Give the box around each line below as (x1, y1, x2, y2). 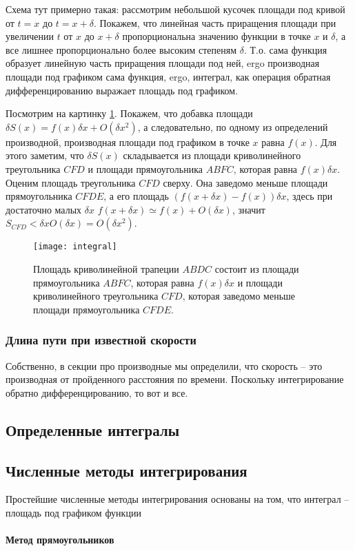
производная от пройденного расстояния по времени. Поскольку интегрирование (6, 372, 344, 386)
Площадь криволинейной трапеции (33, 261, 179, 275)
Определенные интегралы (6, 419, 180, 440)
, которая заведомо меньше (182, 289, 296, 303)
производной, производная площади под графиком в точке (6, 134, 250, 149)
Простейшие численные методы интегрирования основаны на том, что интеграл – (6, 492, 349, 506)
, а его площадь (103, 189, 169, 203)
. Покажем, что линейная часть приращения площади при (93, 15, 336, 30)
